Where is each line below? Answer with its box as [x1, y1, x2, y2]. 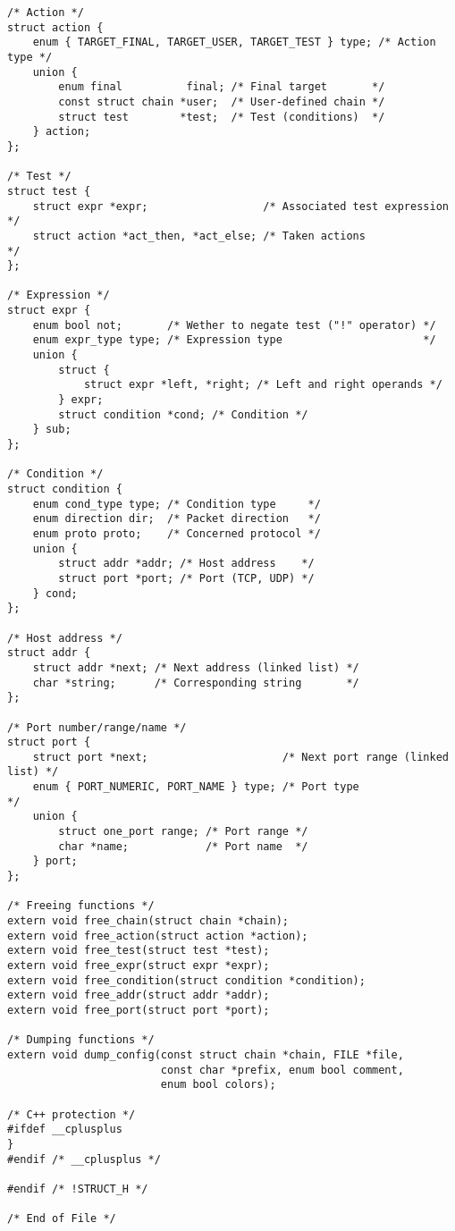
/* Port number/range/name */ [7, 721, 187, 734]
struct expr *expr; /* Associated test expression [32, 199, 449, 213]
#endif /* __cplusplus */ [7, 1152, 161, 1166]
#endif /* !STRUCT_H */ [7, 1182, 148, 1195]
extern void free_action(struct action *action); [7, 929, 308, 942]
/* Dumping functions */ [7, 1033, 155, 1047]
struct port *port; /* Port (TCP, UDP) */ [58, 571, 315, 585]
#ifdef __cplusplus [7, 1123, 122, 1136]
